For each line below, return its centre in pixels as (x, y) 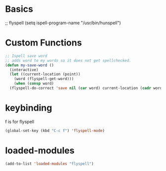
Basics (19, 9)
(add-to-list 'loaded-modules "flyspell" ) (49, 164)
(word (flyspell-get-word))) (44, 79)
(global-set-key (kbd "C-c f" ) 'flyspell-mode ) (55, 130)
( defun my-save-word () (30, 65)
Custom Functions (44, 43)
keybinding (29, 108)
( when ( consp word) (34, 84)
